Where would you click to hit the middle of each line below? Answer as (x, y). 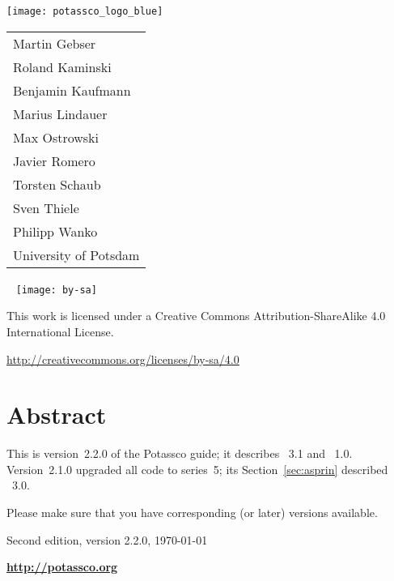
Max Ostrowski (56, 137)
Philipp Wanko (55, 231)
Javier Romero (54, 160)
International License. (60, 331)
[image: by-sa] (56, 290)
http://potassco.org (62, 567)
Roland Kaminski (62, 66)
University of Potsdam (76, 254)
